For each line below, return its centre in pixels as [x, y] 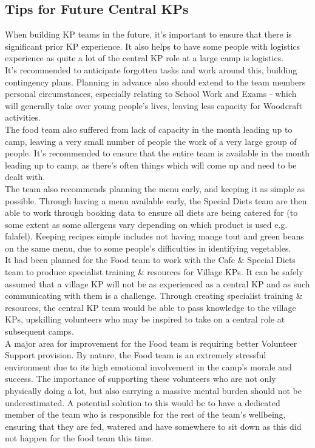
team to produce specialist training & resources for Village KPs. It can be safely [154, 272]
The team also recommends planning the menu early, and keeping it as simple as [155, 188]
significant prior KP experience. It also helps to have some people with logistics [153, 46]
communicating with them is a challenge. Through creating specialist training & [154, 296]
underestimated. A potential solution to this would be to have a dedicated [143, 402]
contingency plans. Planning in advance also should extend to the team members [155, 82]
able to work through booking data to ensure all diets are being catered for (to [151, 212]
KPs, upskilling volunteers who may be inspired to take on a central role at [145, 319]
